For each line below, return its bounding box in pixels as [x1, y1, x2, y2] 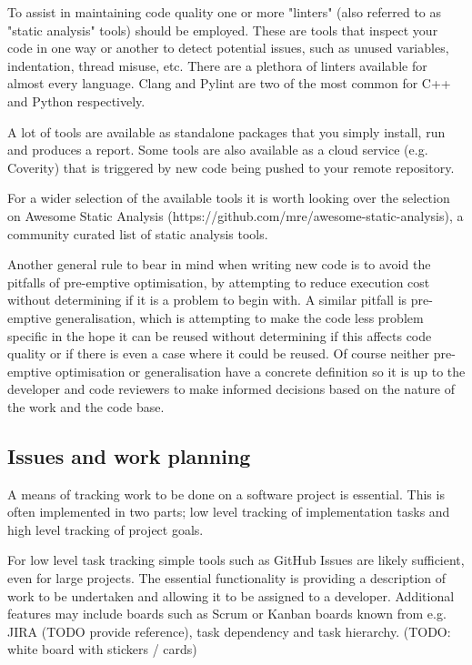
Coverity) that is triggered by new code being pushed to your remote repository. [7, 157, 455, 176]
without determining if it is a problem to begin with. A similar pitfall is [7, 290, 407, 309]
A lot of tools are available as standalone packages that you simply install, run [7, 122, 446, 141]
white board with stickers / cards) [7, 640, 197, 659]
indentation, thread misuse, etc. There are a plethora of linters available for [7, 55, 427, 75]
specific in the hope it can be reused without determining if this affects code [7, 326, 432, 345]
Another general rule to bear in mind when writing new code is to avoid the [7, 255, 431, 274]
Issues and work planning [7, 441, 251, 469]
